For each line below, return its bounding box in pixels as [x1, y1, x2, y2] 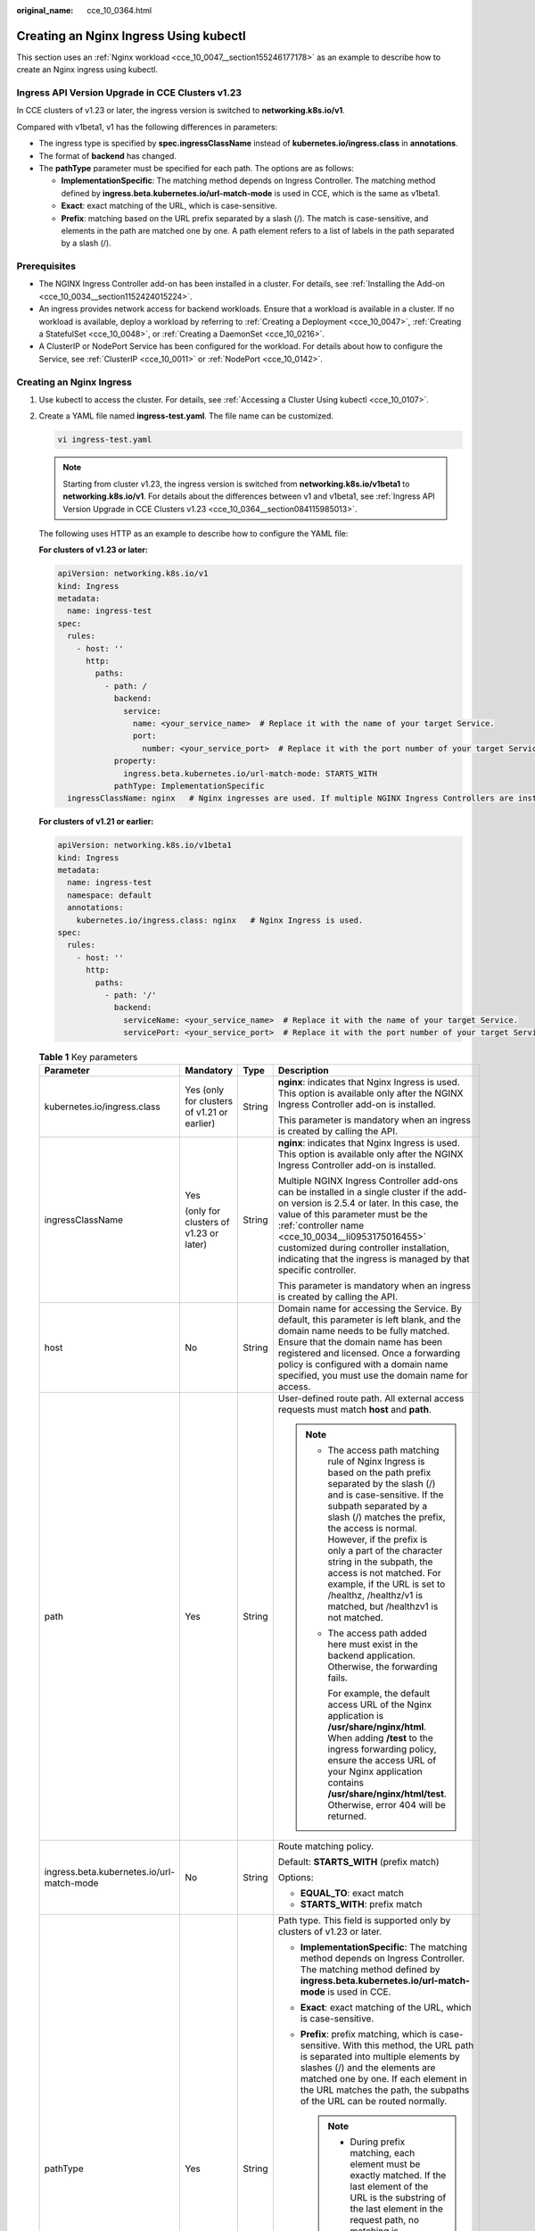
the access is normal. [327, 1522, 418, 1535]
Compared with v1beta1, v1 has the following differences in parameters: [16, 121, 278, 132]
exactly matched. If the [350, 2169, 447, 2182]
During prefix [350, 2136, 406, 2148]
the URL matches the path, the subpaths [300, 2084, 470, 2096]
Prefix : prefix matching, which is [300, 2028, 437, 2041]
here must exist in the [327, 1638, 418, 1651]
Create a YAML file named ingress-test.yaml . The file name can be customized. [38, 411, 334, 421]
